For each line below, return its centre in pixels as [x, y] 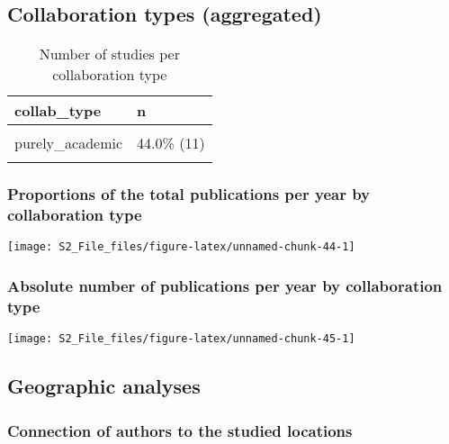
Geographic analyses [104, 386]
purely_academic [69, 143]
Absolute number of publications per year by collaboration [225, 285]
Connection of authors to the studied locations [180, 430]
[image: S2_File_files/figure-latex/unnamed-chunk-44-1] [181, 247]
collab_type [58, 111]
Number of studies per [109, 54]
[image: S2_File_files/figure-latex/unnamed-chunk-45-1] [181, 339]
